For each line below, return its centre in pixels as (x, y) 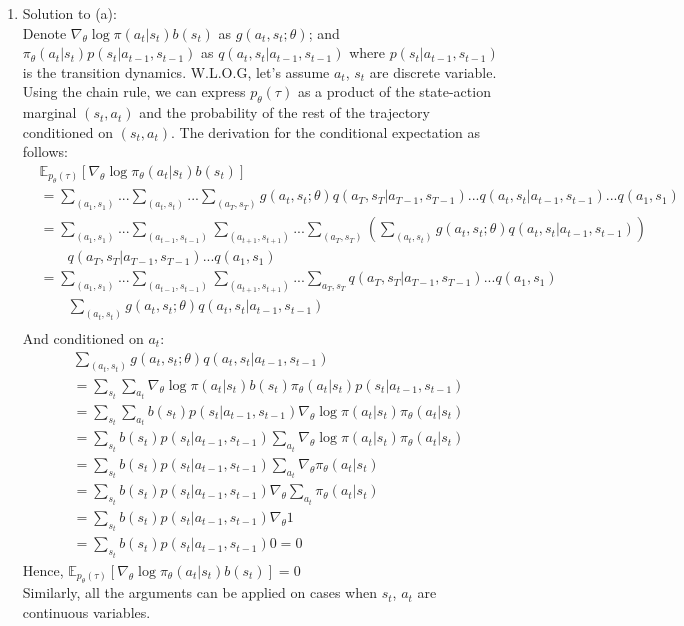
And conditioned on (83, 338)
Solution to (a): (69, 13)
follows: (45, 151)
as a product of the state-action (394, 91)
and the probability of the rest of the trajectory (284, 112)
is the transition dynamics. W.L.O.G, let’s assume (176, 71)
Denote (44, 32)
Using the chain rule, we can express (134, 91)
